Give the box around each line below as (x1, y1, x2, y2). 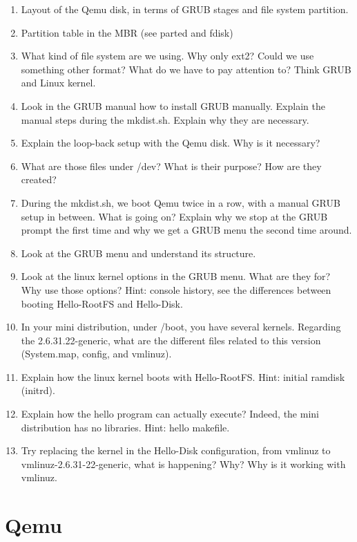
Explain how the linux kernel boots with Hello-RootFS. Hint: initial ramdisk (21, 369, 345, 384)
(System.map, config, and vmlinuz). (21, 346, 172, 361)
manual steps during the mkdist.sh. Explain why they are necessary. (21, 112, 309, 127)
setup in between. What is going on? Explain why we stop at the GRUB (21, 209, 328, 223)
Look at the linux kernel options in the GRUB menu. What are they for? (21, 269, 331, 283)
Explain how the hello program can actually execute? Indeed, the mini (21, 406, 319, 421)
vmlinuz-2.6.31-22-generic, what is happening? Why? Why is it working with (21, 456, 346, 471)
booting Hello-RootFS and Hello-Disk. (21, 296, 183, 310)
